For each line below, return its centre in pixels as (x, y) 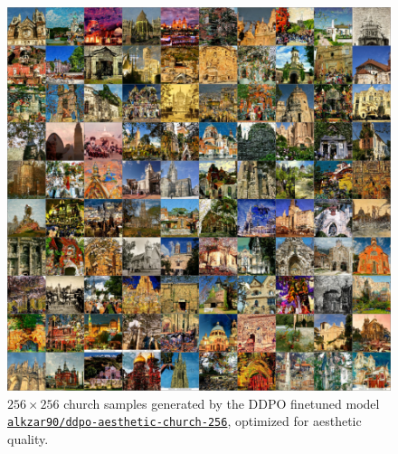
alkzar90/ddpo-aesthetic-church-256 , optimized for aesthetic (185, 421)
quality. (28, 438)
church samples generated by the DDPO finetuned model (222, 403)
